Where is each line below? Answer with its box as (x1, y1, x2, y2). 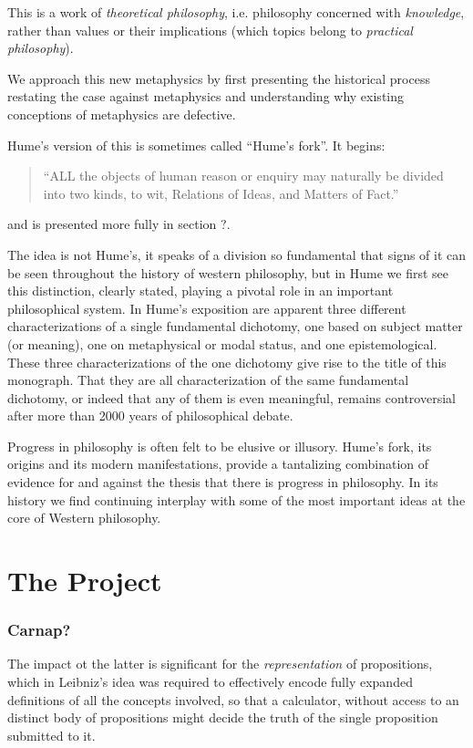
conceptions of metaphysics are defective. (7, 104, 236, 123)
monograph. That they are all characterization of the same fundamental (7, 370, 409, 390)
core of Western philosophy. (7, 508, 161, 527)
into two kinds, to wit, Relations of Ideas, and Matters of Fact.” (43, 183, 399, 203)
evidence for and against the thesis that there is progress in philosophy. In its (7, 473, 438, 492)
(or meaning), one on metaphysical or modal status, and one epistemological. (7, 334, 437, 353)
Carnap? (7, 618, 71, 641)
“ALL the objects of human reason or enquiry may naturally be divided (43, 166, 444, 185)
